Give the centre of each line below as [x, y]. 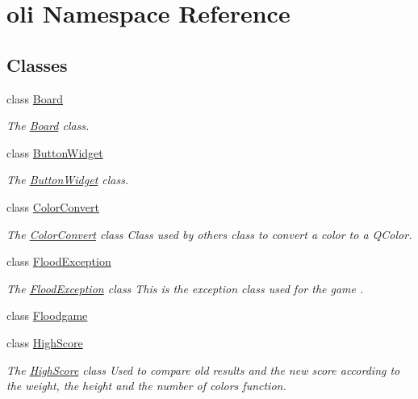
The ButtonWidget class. [68, 180]
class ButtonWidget [55, 152]
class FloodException [59, 261]
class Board [35, 98]
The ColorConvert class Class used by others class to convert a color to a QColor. [209, 234]
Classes [37, 64]
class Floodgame [47, 315]
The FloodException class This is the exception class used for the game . [185, 288]
